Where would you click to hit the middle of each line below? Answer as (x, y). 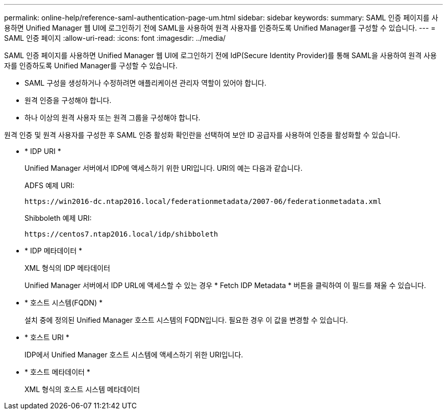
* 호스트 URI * (47, 337)
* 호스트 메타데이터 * (57, 372)
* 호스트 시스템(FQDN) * (64, 303)
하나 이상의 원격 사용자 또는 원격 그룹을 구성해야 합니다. (113, 118)
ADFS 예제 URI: (49, 185)
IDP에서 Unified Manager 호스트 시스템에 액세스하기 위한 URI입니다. (134, 355)
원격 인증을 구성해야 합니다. (68, 100)
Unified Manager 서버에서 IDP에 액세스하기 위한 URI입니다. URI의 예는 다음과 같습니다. (164, 168)
